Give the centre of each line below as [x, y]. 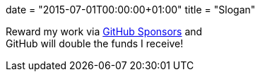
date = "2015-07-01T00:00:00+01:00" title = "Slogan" [131, 10]
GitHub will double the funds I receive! [95, 43]
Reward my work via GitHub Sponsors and [104, 31]
